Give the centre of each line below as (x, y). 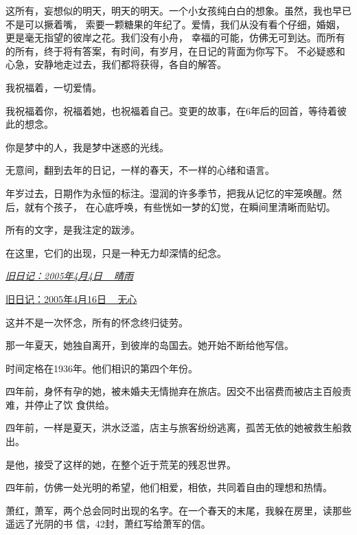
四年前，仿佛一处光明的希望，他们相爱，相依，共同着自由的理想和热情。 (169, 487)
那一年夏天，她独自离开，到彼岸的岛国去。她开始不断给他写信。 (150, 345)
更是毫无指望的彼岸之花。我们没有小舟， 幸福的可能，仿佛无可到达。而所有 (175, 37)
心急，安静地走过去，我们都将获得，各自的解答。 (116, 64)
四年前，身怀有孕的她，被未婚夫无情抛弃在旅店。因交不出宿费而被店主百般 (174, 391)
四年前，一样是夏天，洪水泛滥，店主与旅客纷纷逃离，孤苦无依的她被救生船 (174, 428)
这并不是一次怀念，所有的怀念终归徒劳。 (97, 322)
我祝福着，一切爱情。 (54, 87)
